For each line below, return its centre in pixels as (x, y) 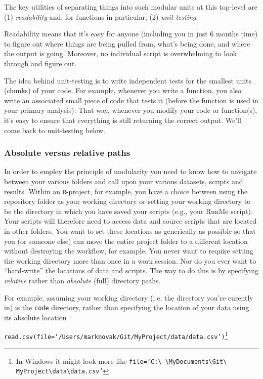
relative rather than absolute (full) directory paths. (82, 280)
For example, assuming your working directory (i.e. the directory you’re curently (129, 297)
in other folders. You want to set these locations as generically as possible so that (130, 230)
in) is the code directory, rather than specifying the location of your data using (127, 307)
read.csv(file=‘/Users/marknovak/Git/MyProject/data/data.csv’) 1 (116, 335)
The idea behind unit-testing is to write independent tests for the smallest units (128, 80)
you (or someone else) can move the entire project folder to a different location (126, 241)
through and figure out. (40, 63)
